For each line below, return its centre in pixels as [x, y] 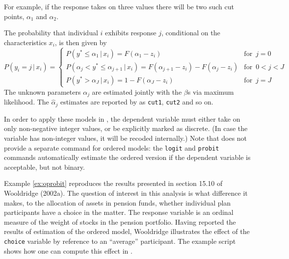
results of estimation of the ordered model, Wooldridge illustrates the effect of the [127, 231]
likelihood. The [26, 102]
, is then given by [81, 42]
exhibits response [131, 33]
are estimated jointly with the [137, 91]
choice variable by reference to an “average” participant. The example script [120, 241]
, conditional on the [191, 33]
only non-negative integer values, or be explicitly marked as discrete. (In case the [126, 128]
